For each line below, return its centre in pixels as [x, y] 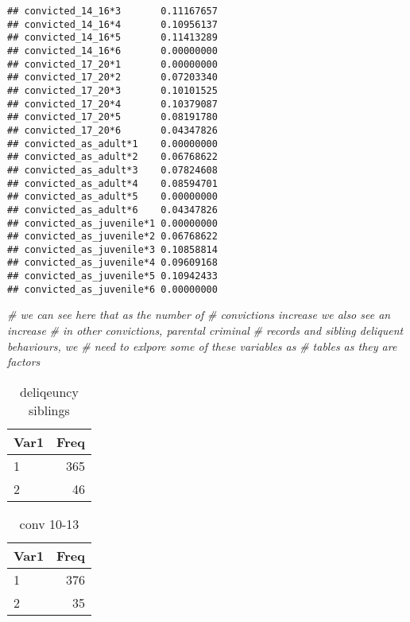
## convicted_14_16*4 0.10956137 [112, 24]
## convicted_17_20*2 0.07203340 [112, 78]
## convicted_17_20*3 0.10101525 [112, 90]
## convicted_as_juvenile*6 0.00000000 [112, 289]
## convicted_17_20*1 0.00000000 [112, 64]
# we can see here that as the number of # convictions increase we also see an [199, 315]
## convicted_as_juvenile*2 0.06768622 [112, 237]
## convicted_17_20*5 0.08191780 [112, 117]
